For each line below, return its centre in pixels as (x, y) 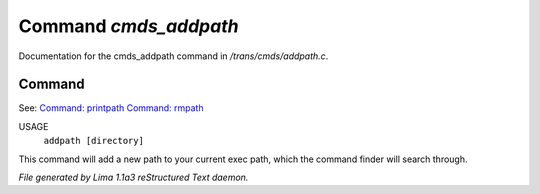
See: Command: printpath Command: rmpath (111, 108)
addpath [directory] (94, 141)
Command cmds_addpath (128, 26)
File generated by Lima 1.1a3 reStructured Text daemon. (133, 177)
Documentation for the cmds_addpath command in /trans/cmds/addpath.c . (173, 56)
